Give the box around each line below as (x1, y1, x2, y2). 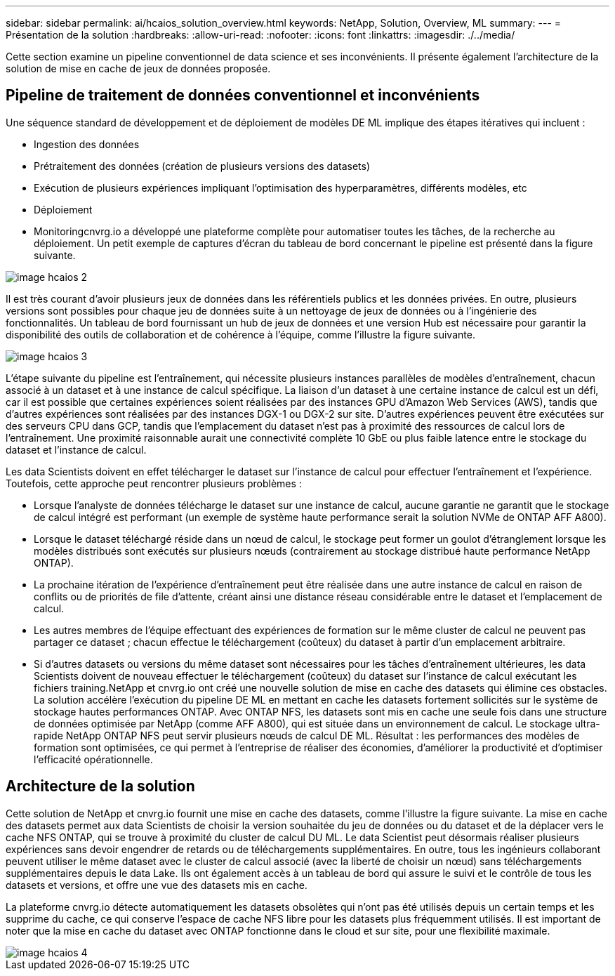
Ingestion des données (34, 138, 140, 150)
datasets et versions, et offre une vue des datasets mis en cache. (6, 878, 307, 891)
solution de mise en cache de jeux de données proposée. (6, 62, 271, 74)
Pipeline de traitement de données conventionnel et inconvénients (6, 86, 480, 105)
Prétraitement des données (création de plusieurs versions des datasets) (34, 159, 371, 172)
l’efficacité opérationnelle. (34, 753, 153, 765)
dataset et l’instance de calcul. (6, 443, 147, 456)
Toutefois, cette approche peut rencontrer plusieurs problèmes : (6, 477, 302, 489)
